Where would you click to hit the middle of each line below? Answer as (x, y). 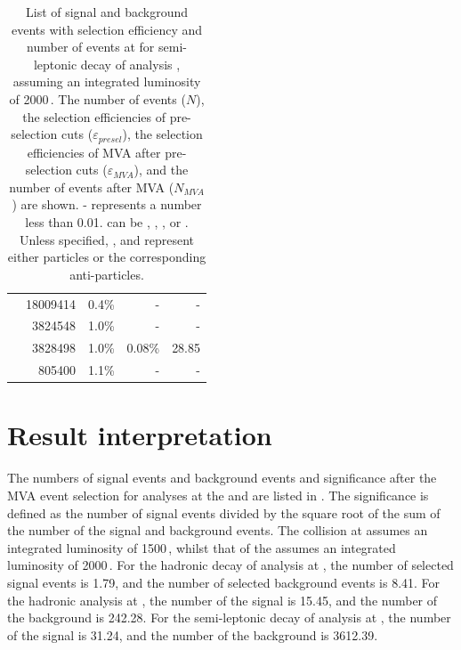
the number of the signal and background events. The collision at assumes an (218, 530)
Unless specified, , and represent (107, 239)
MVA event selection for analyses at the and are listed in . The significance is (218, 495)
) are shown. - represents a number (107, 204)
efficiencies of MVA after (94, 152)
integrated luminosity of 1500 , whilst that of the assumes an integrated (202, 547)
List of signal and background (107, 12)
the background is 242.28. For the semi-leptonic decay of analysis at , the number (229, 617)
